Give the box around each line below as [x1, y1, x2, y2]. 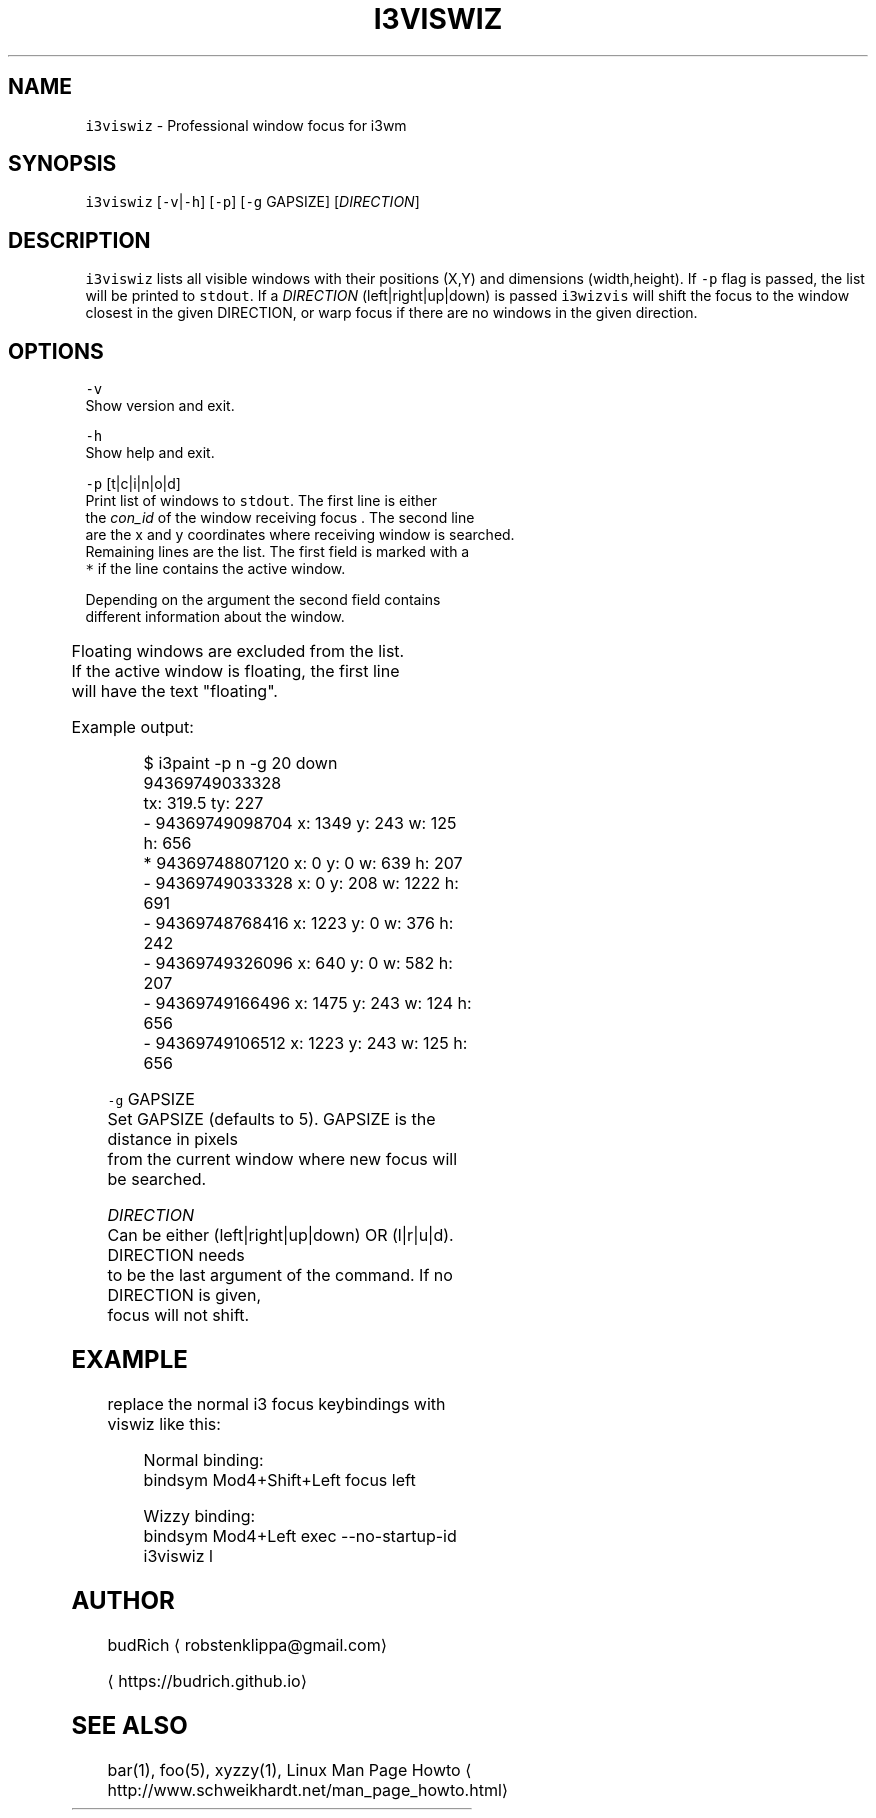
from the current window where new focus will [107, 1149, 458, 1170]
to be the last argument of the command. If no [107, 1265, 453, 1286]
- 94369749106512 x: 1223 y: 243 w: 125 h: [143, 1033, 468, 1054]
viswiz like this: [107, 1413, 221, 1434]
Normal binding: [143, 1449, 264, 1470]
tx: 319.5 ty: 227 [143, 793, 264, 814]
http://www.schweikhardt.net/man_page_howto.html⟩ [107, 1779, 509, 1800]
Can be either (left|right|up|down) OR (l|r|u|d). [107, 1225, 454, 1246]
